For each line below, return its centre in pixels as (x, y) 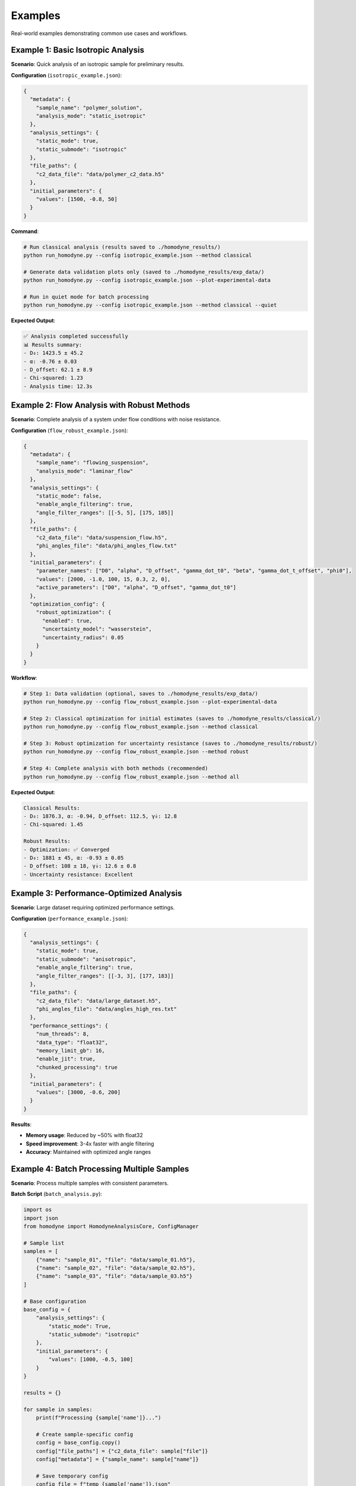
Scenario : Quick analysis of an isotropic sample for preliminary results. (98, 64)
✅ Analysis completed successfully (76, 336)
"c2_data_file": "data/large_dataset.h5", (98, 1001)
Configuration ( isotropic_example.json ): (66, 75)
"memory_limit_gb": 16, (70, 1051)
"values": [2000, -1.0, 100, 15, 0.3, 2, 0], (103, 579)
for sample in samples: (58, 1409)
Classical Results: (52, 808)
